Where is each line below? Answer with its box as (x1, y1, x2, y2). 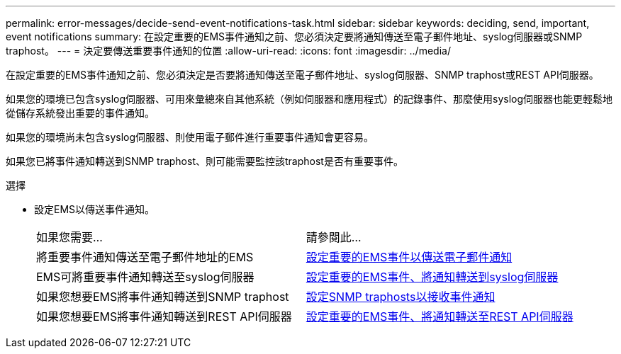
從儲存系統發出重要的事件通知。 (6, 107, 155, 119)
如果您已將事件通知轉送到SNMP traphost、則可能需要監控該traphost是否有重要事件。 (6, 155, 403, 167)
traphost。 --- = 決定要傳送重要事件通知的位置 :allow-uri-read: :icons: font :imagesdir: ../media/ (6, 45, 451, 57)
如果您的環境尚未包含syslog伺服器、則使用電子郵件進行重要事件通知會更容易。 (6, 131, 374, 143)
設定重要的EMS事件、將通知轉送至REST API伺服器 (306, 309, 574, 324)
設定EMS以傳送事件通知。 (34, 203, 155, 215)
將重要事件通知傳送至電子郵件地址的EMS (36, 250, 254, 264)
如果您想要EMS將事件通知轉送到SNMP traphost (36, 290, 289, 304)
